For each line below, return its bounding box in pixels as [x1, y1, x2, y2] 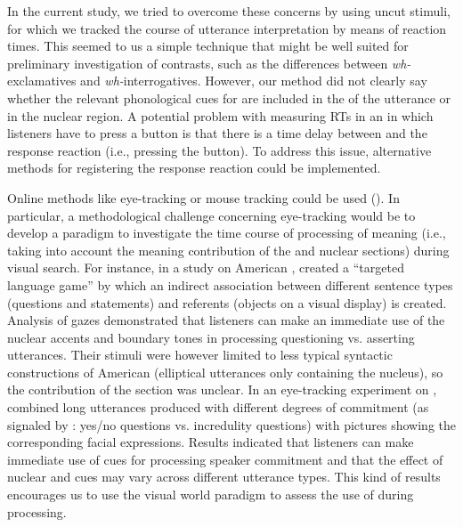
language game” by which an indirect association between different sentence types [7, 275, 453, 294]
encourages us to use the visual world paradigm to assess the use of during [7, 485, 414, 504]
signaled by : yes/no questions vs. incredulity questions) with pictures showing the [7, 415, 456, 434]
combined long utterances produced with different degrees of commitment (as [7, 398, 429, 417]
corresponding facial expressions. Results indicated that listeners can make [7, 433, 414, 451]
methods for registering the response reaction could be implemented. [7, 158, 381, 177]
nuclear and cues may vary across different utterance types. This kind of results [7, 467, 441, 486]
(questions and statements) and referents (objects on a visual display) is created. [7, 293, 447, 312]
